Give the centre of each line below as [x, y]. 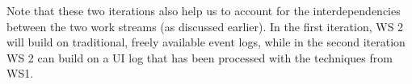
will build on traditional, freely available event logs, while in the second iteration [206, 42]
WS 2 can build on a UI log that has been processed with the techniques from [200, 57]
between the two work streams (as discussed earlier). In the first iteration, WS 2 [205, 26]
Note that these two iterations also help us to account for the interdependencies [204, 10]
